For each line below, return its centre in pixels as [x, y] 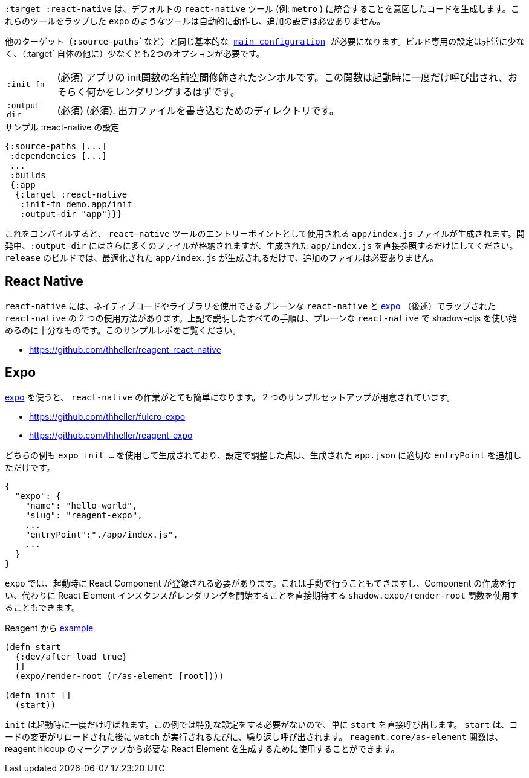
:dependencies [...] [58, 156]
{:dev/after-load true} [71, 656]
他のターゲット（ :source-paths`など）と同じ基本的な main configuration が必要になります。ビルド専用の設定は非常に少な [265, 41]
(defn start [33, 647]
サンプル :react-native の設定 [62, 127]
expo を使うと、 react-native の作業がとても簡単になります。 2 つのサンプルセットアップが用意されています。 [230, 397]
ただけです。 [30, 467]
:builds [28, 175]
